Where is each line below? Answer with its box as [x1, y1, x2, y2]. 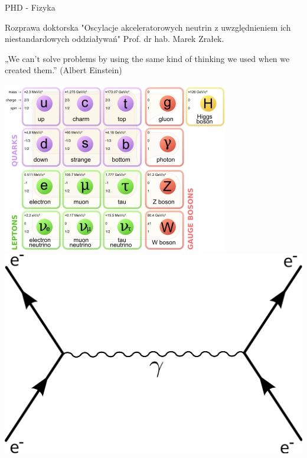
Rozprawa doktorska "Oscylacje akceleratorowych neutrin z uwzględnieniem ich [5, 21, 291, 33]
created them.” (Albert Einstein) [5, 64, 122, 76]
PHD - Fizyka [5, 1, 55, 13]
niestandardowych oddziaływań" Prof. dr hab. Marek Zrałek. [5, 32, 224, 45]
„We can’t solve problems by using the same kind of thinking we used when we [5, 52, 290, 64]
